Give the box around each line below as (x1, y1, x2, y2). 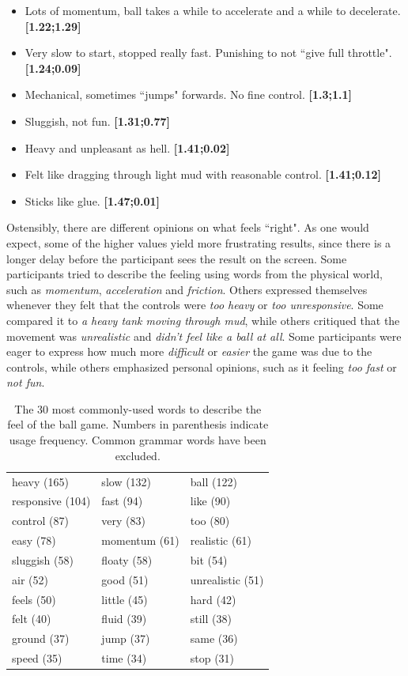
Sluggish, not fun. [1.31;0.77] (25, 112, 170, 129)
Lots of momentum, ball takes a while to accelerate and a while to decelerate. (25, 2, 401, 18)
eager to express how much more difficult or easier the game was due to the (6, 343, 372, 360)
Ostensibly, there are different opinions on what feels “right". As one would (6, 219, 369, 236)
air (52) (12, 571, 48, 587)
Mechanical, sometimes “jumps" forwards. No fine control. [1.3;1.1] (25, 86, 353, 103)
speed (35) (12, 650, 62, 667)
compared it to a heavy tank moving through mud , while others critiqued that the (6, 312, 400, 328)
